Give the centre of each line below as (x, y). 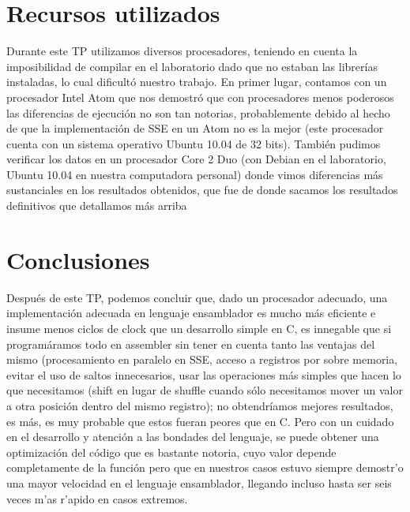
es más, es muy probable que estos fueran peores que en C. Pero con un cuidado (200, 421)
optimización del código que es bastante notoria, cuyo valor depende (171, 452)
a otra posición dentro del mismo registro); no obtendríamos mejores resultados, (200, 405)
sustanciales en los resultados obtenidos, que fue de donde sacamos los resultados (202, 190)
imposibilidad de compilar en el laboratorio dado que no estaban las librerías (192, 66)
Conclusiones (78, 259)
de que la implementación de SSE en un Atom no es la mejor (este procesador (195, 128)
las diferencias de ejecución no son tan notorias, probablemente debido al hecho (198, 112)
